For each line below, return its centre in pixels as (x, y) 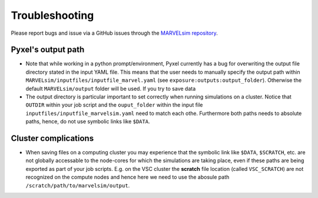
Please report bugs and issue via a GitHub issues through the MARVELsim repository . (114, 33)
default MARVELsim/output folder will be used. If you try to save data (111, 88)
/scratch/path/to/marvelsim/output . (78, 185)
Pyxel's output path (48, 50)
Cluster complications (52, 138)
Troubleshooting (52, 15)
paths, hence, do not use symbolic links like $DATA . (88, 121)
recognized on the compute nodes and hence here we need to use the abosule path (127, 177)
